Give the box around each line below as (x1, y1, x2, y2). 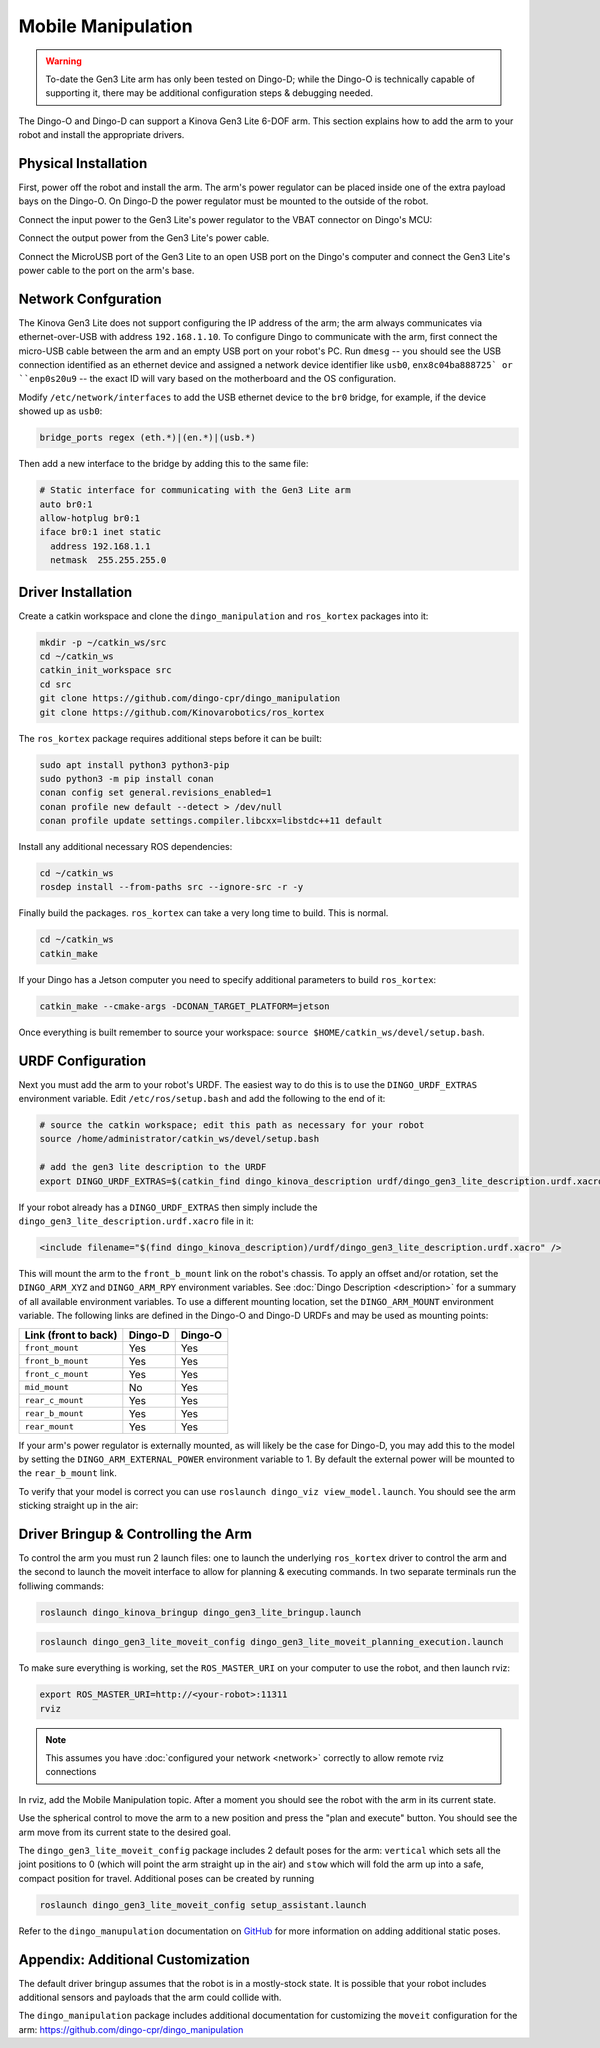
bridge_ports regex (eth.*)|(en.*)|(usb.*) (39, 432, 257, 444)
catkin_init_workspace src (39, 665, 172, 676)
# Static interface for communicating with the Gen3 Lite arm (39, 485, 351, 496)
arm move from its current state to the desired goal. (18, 1826, 232, 1838)
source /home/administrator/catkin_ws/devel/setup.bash (39, 1133, 320, 1145)
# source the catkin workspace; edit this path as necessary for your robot (39, 1120, 425, 1131)
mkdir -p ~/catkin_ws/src (39, 636, 167, 648)
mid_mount (24, 1382, 70, 1393)
